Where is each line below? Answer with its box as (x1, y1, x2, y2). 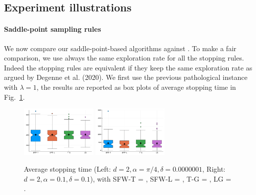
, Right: (202, 164, 226, 174)
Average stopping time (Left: (24, 164, 111, 174)
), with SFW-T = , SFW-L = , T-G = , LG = (90, 173, 231, 184)
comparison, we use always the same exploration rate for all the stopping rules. (4, 53, 244, 63)
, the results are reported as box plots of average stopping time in (36, 81, 236, 92)
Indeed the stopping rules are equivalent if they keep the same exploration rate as (4, 62, 253, 72)
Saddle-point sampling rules (4, 24, 101, 34)
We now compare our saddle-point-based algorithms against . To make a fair (4, 43, 237, 53)
